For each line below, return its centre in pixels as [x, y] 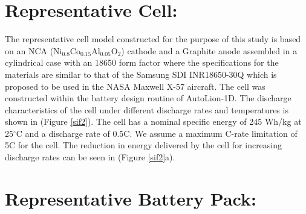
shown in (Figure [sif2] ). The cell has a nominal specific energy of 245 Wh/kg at [153, 121]
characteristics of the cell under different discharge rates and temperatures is [147, 109]
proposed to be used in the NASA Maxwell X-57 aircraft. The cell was [135, 86]
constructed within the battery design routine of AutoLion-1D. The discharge [148, 98]
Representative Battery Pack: [131, 198]
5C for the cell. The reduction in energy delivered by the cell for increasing [144, 145]
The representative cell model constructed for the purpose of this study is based [153, 39]
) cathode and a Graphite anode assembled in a [209, 50]
